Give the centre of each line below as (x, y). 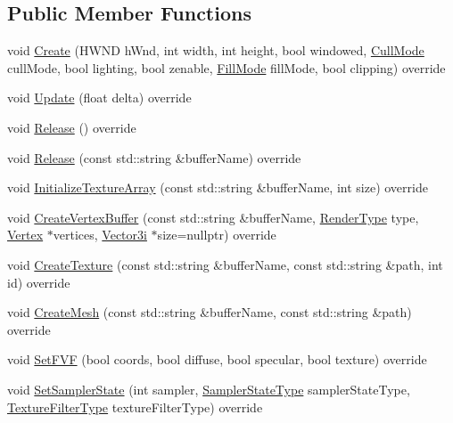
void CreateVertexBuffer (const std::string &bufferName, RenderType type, (213, 217)
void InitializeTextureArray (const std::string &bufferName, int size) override (218, 187)
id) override (39, 282)
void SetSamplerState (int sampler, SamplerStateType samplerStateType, (209, 389)
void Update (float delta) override (99, 98)
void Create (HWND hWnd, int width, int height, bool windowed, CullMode (216, 50)
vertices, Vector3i (100, 235)
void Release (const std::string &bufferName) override (154, 157)
